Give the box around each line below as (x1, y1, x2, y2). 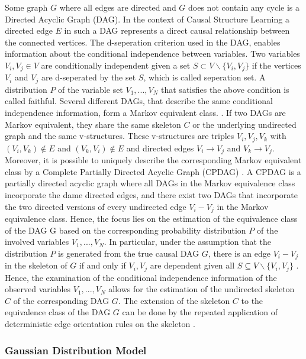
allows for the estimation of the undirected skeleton (108, 283, 295, 295)
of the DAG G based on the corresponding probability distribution (5, 224, 246, 236)
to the (241, 294, 263, 306)
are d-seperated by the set (41, 71, 136, 83)
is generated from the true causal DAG (58, 247, 199, 259)
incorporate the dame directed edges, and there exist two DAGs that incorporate (5, 188, 298, 200)
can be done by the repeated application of (122, 306, 278, 318)
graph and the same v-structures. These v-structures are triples (5, 130, 234, 142)
